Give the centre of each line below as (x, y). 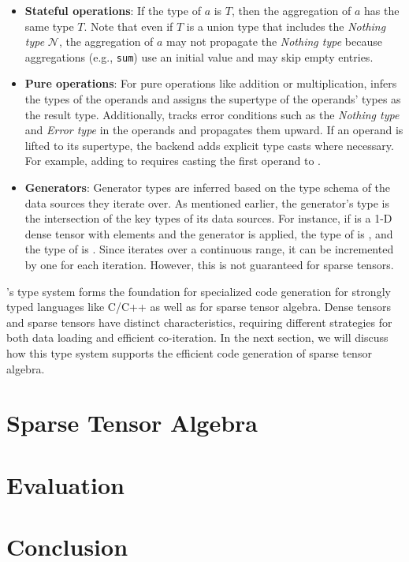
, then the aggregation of (291, 10)
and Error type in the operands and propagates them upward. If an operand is (214, 130)
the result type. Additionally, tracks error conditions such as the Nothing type (212, 114)
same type (49, 26)
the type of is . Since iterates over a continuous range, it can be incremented (209, 249)
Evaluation (65, 484)
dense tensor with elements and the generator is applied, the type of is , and (209, 233)
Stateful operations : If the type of (113, 10)
